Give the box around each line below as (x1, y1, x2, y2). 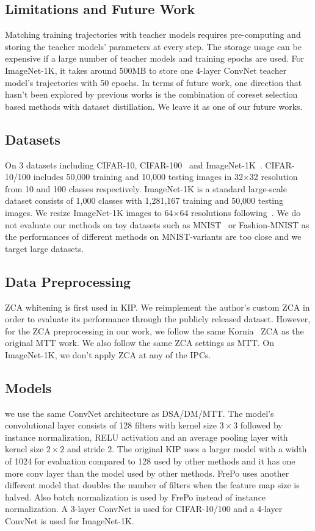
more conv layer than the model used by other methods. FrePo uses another (5, 466, 289, 479)
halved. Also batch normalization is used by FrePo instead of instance (5, 490, 266, 503)
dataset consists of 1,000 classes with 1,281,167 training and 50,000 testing (5, 194, 284, 207)
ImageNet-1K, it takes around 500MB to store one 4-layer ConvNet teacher (5, 63, 287, 76)
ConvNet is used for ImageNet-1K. (5, 515, 134, 527)
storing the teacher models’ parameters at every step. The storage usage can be (5, 40, 302, 52)
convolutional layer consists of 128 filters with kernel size (5, 419, 217, 432)
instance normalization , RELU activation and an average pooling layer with (5, 430, 288, 443)
